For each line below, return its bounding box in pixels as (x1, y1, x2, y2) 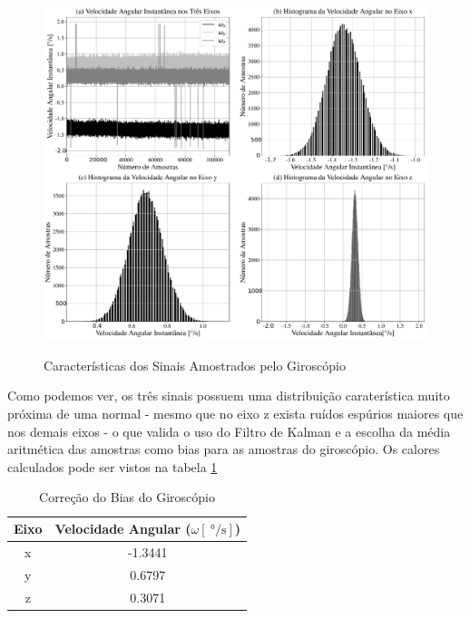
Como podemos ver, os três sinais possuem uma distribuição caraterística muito (7, 386, 450, 405)
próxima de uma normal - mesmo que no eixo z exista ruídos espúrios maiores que (7, 404, 464, 423)
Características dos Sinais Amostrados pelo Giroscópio (44, 355, 346, 374)
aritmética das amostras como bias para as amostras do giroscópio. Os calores (7, 439, 440, 459)
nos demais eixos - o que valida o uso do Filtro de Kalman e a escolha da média (7, 421, 451, 440)
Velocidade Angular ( (54, 519, 191, 538)
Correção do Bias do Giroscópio (39, 488, 215, 507)
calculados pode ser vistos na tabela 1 (7, 457, 218, 476)
